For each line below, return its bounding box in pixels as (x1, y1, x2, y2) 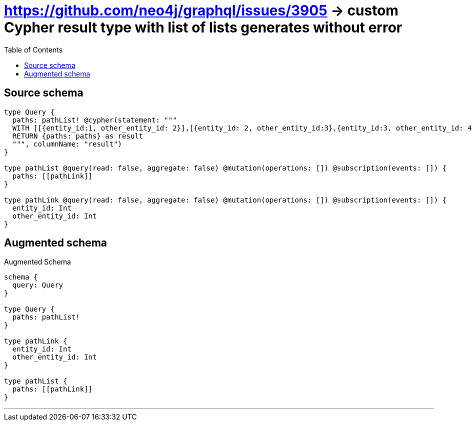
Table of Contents (4, 45, 63, 54)
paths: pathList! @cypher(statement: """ (12, 115, 177, 124)
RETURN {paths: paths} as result (12, 131, 143, 140)
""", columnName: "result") (12, 139, 122, 148)
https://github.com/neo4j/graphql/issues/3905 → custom (4, 2, 398, 19)
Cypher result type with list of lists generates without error (4, 19, 402, 36)
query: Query (12, 281, 63, 289)
